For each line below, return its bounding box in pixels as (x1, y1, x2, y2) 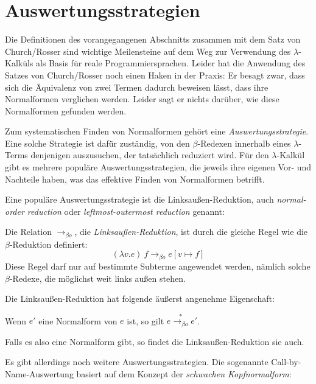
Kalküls (5, 57, 33, 69)
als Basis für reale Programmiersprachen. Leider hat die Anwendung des (36, 57, 306, 69)
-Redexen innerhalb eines (197, 136, 291, 149)
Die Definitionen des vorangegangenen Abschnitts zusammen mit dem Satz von (5, 33, 301, 46)
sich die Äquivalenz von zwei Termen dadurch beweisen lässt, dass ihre (5, 80, 269, 93)
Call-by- (271, 355, 301, 368)
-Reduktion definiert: (9, 237, 88, 250)
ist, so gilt (127, 314, 164, 327)
